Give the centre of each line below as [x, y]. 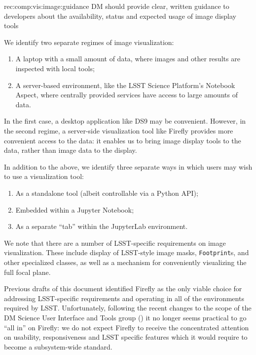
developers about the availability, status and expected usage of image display [120, 16]
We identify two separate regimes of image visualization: [89, 42]
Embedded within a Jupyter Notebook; [75, 209]
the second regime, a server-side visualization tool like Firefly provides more [119, 130]
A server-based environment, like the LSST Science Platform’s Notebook [125, 85]
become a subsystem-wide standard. [58, 346]
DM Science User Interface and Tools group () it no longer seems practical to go [125, 317]
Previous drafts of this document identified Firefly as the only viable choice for [123, 288]
